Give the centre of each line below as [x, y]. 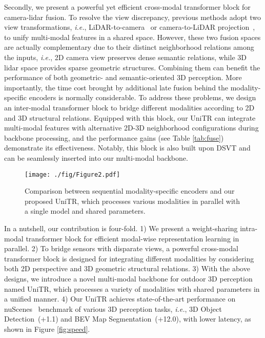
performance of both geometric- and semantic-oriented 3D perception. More [123, 77]
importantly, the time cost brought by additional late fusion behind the [116, 87]
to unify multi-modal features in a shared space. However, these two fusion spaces [132, 37]
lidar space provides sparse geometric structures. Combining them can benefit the [132, 67]
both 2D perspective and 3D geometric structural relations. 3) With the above [127, 268]
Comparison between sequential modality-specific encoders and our [130, 191]
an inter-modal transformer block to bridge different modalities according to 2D [129, 107]
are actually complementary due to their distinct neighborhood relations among [129, 47]
